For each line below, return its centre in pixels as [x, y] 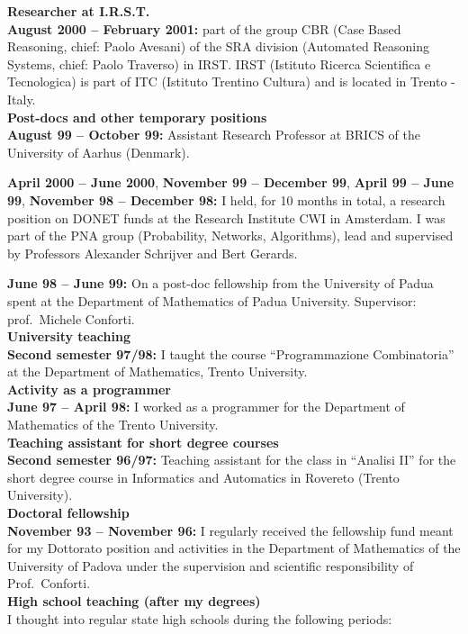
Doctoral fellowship [68, 513]
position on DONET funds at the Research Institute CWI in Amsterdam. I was [226, 217]
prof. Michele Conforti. [71, 318]
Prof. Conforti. [49, 583]
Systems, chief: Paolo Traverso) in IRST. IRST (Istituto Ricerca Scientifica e [219, 63]
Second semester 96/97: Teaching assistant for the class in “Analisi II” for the [232, 460]
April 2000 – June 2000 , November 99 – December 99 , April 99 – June [231, 182]
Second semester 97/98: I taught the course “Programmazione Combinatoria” [231, 353]
